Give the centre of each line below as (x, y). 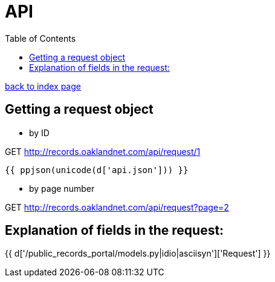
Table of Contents (40, 38)
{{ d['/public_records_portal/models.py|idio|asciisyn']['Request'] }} (138, 254)
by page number (62, 188)
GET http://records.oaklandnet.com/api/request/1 (103, 151)
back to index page (43, 86)
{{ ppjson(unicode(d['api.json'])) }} (97, 170)
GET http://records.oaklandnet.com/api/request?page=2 (117, 207)
